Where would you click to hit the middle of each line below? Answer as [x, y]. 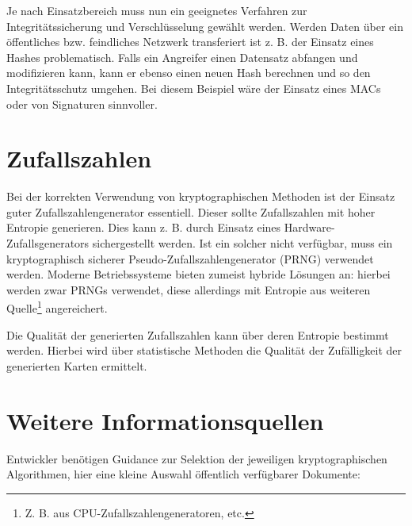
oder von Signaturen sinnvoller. [82, 104]
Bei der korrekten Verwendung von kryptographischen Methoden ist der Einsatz [201, 196]
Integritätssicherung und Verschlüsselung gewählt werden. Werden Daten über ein [205, 26]
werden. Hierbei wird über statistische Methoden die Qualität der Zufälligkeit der [204, 350]
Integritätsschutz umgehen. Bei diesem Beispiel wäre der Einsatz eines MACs [194, 88]
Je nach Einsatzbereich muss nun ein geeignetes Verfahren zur [157, 10]
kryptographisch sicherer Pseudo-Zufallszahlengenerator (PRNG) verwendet [190, 258]
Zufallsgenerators [48, 243]
